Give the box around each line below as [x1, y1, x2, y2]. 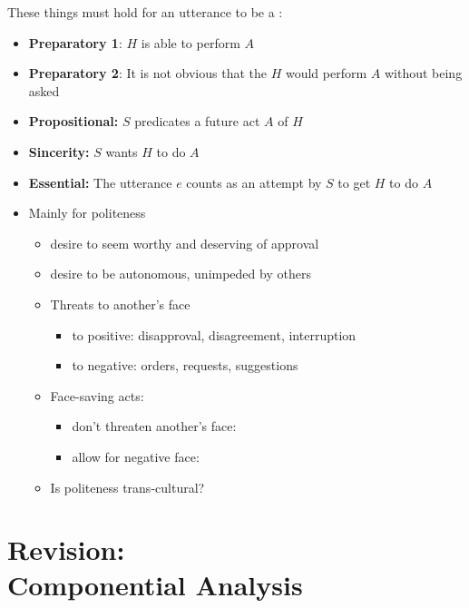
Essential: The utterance [28, 172, 172, 191]
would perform [285, 64, 367, 83]
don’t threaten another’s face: [72, 417, 237, 436]
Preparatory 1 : [28, 33, 122, 52]
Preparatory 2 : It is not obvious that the [28, 64, 268, 83]
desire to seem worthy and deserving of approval [50, 233, 319, 252]
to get [337, 172, 371, 191]
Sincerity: [28, 142, 90, 161]
